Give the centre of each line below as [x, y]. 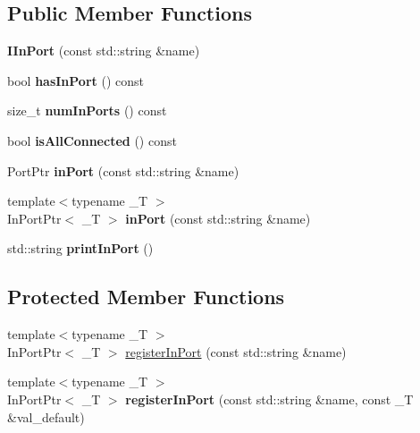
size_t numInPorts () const [87, 110]
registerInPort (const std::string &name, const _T [269, 399]
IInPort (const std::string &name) [104, 51]
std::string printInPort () [80, 248]
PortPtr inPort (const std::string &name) [123, 170]
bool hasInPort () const [76, 80]
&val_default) [46, 416]
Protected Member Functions [146, 297]
